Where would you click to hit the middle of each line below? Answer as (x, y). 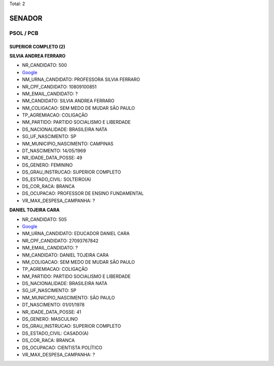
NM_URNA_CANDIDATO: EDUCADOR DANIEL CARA (76, 234)
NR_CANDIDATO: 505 (44, 219)
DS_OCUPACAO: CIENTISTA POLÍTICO (62, 347)
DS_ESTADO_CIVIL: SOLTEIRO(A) (57, 179)
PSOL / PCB (24, 33)
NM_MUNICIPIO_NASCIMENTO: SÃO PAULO (68, 297)
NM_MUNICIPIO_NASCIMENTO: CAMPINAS (68, 144)
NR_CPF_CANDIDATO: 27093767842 (60, 241)
